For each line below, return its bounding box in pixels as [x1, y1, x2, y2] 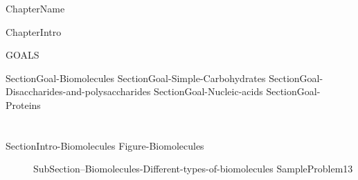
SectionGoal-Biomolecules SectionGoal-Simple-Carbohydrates [6, 70, 266, 85]
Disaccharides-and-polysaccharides [6, 84, 151, 99]
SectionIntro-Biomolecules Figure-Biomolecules [6, 138, 204, 152]
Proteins [6, 97, 41, 112]
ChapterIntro [6, 24, 62, 39]
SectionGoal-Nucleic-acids [154, 84, 263, 99]
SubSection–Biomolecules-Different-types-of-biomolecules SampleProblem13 [33, 161, 353, 176]
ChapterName [6, 1, 65, 15]
